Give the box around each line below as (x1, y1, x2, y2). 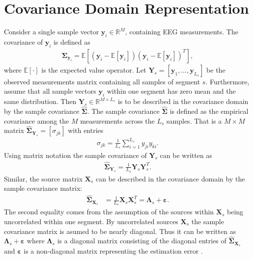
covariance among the (4, 115, 69, 126)
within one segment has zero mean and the (107, 86, 236, 96)
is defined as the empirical (169, 105, 249, 116)
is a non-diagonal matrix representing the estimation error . (24, 246, 203, 256)
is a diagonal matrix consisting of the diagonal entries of (57, 235, 226, 246)
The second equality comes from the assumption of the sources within (4, 207, 214, 217)
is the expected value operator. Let (41, 64, 146, 75)
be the (206, 64, 225, 75)
